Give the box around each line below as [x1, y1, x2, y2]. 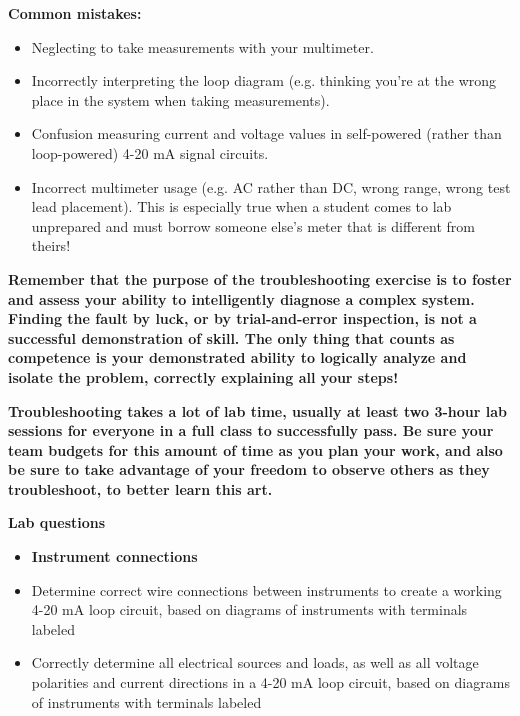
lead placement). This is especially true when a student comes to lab [31, 196, 452, 217]
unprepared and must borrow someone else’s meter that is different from [31, 215, 475, 236]
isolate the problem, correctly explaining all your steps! [8, 366, 399, 387]
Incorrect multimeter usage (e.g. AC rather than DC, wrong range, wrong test [31, 176, 511, 197]
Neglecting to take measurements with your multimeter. [31, 36, 374, 57]
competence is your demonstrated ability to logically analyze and [8, 347, 467, 368]
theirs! [31, 235, 71, 256]
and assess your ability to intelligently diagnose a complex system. [8, 288, 475, 309]
